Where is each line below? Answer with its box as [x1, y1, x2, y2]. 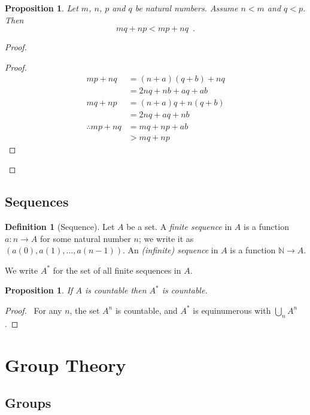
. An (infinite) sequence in [123, 244, 218, 256]
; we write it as [138, 232, 194, 244]
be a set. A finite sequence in [126, 220, 232, 232]
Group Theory [5, 352, 126, 377]
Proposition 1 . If [5, 284, 73, 296]
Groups [5, 393, 51, 412]
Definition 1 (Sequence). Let [5, 220, 115, 232]
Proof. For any [5, 304, 62, 316]
